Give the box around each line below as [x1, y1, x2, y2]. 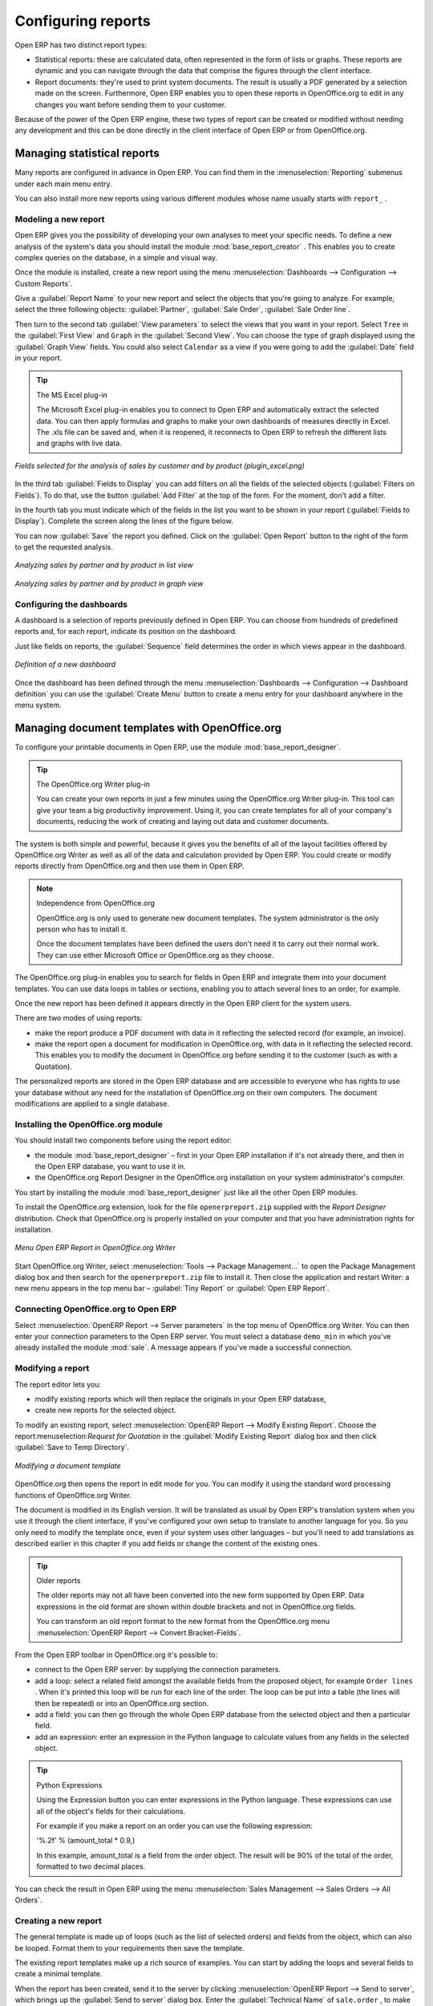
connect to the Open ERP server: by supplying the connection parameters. [34, 1665, 281, 1675]
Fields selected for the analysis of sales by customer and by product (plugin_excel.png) [14, 461, 305, 470]
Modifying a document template [14, 1460, 122, 1470]
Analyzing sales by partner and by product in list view [14, 560, 194, 570]
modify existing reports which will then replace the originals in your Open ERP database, [34, 1394, 326, 1403]
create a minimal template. [14, 1969, 103, 1979]
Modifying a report [14, 1362, 90, 1374]
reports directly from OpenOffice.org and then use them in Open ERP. [14, 861, 245, 871]
